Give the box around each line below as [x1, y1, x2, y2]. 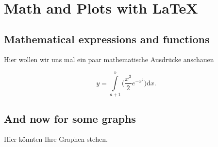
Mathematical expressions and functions [4, 31, 210, 46]
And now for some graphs [4, 111, 136, 126]
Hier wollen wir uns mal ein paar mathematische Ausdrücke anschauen [4, 54, 214, 64]
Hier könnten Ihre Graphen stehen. [4, 133, 108, 144]
